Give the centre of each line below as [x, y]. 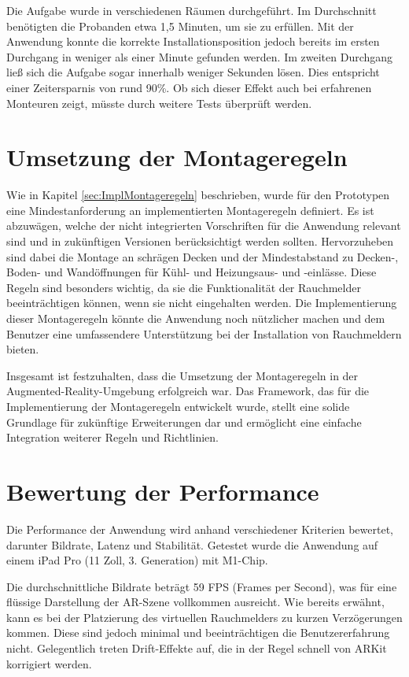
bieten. [23, 349]
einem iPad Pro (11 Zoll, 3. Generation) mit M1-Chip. [137, 560]
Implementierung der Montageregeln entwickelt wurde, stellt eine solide [178, 406]
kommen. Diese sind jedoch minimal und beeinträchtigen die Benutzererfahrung [198, 633]
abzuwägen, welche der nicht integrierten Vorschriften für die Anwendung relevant [204, 226]
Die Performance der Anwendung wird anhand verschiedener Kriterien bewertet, [200, 529]
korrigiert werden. [49, 663]
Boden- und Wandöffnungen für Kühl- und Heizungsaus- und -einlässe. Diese [192, 272]
